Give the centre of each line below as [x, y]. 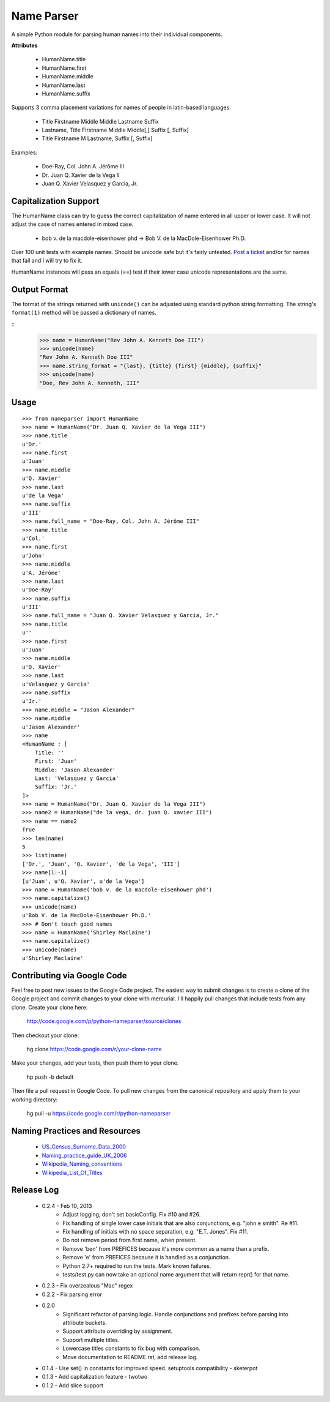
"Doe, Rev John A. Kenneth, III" [90, 383]
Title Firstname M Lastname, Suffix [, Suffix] [97, 138]
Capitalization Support [55, 201]
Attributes [24, 45]
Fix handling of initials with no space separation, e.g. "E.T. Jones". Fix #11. [156, 1232]
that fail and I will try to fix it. [47, 261]
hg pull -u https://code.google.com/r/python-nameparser [99, 1113]
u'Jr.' [32, 701]
